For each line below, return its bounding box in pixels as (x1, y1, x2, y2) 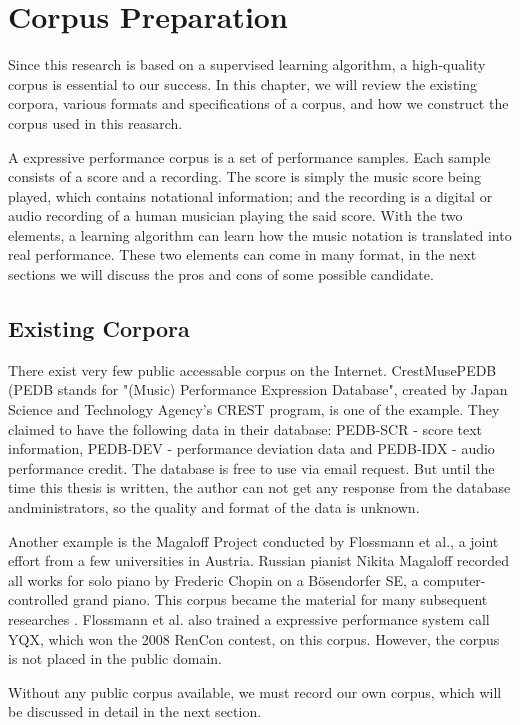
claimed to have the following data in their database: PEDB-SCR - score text (8, 418, 483, 439)
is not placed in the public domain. (8, 648, 222, 669)
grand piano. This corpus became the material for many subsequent (72, 589, 488, 610)
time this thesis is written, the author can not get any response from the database (8, 477, 511, 498)
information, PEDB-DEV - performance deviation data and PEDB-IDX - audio (8, 438, 495, 459)
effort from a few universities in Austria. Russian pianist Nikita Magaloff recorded (8, 550, 510, 571)
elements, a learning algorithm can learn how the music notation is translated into (8, 224, 512, 245)
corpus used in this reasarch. (8, 112, 183, 133)
